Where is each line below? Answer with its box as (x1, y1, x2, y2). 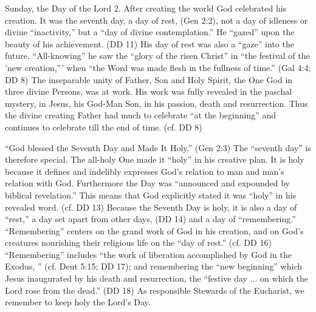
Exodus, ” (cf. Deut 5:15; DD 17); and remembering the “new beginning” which (5, 260, 303, 273)
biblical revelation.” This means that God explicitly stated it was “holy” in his (5, 188, 297, 201)
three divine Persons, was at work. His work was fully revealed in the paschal (5, 85, 292, 98)
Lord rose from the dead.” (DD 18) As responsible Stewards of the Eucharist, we (5, 283, 304, 296)
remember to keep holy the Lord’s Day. (5, 296, 151, 308)
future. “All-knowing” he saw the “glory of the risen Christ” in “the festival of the (5, 49, 310, 62)
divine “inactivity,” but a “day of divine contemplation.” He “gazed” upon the (5, 25, 295, 38)
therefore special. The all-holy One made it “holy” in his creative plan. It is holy (5, 153, 304, 166)
